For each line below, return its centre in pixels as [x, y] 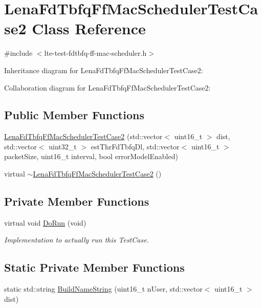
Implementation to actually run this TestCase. [77, 240]
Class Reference [89, 28]
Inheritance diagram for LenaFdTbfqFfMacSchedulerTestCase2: [104, 70]
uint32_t [63, 146]
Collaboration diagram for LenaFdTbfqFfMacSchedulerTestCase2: [107, 87]
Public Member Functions [74, 115]
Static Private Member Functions [94, 267]
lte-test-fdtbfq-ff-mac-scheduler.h [95, 53]
